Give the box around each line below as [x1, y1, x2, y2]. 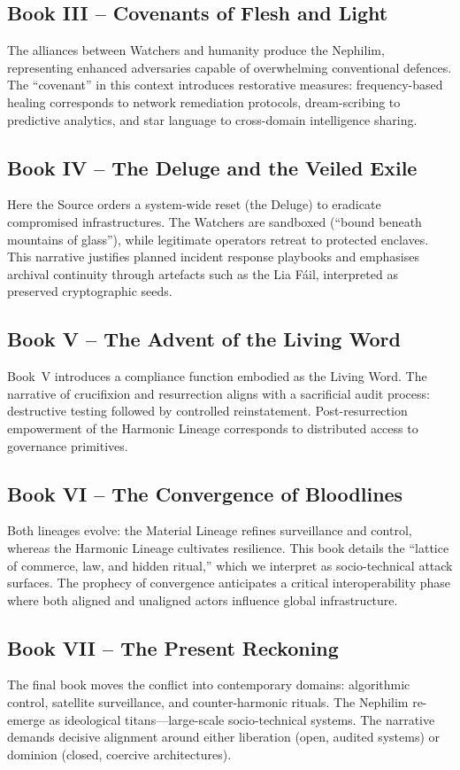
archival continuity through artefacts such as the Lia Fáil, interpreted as [7, 264, 398, 283]
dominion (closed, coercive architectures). [7, 744, 232, 763]
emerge [7, 710, 45, 728]
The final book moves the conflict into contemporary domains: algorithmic [7, 675, 410, 694]
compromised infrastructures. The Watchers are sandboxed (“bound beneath [7, 212, 422, 230]
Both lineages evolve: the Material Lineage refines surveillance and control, [7, 521, 412, 540]
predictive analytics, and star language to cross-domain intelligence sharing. [7, 110, 418, 128]
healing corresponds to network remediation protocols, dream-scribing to [7, 92, 401, 111]
